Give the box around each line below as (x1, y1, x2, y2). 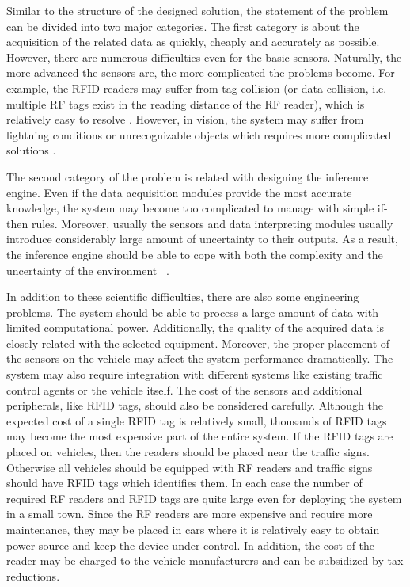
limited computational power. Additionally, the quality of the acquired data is (6, 319, 384, 336)
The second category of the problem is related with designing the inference (6, 168, 369, 185)
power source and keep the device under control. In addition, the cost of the (6, 536, 375, 553)
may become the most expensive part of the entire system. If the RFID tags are (6, 428, 393, 444)
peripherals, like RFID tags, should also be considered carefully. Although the (6, 397, 383, 414)
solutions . (6, 142, 56, 158)
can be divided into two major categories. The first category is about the (6, 17, 359, 34)
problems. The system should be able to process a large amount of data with (6, 303, 378, 320)
